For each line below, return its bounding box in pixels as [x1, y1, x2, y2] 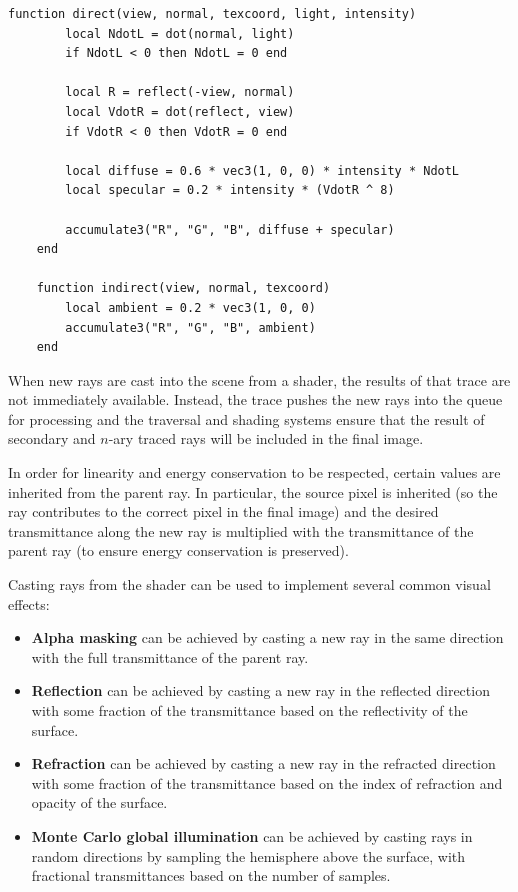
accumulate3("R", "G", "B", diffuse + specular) [65, 222, 395, 237]
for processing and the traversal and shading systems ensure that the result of [8, 408, 485, 429]
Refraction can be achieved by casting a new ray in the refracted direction [31, 753, 496, 774]
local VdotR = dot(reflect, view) [65, 104, 295, 119]
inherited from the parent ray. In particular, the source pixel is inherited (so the [8, 481, 498, 502]
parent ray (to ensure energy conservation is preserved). [8, 540, 349, 561]
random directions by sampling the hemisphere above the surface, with [31, 845, 466, 866]
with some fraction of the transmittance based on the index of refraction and [31, 772, 503, 793]
